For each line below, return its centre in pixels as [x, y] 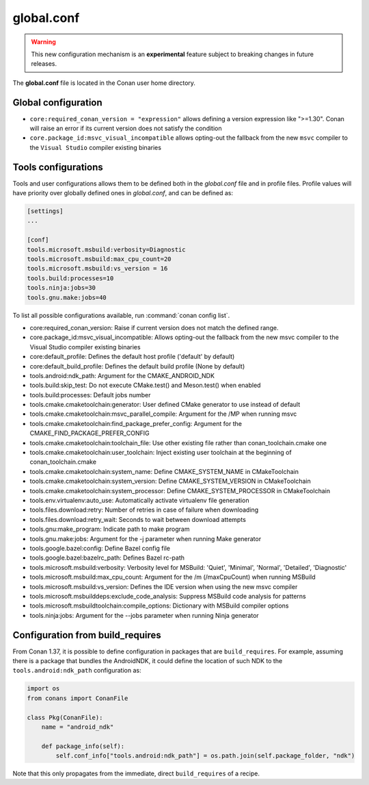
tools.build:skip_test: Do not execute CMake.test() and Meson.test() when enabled [145, 385]
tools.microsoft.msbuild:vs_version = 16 [97, 269]
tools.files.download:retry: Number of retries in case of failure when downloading [144, 510]
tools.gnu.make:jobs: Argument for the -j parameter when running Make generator [146, 538]
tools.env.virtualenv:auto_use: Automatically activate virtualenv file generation [139, 500]
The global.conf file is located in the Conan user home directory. [104, 83]
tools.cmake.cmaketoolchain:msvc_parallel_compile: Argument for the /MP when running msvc [163, 414]
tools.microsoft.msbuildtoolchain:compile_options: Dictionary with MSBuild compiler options [159, 606]
